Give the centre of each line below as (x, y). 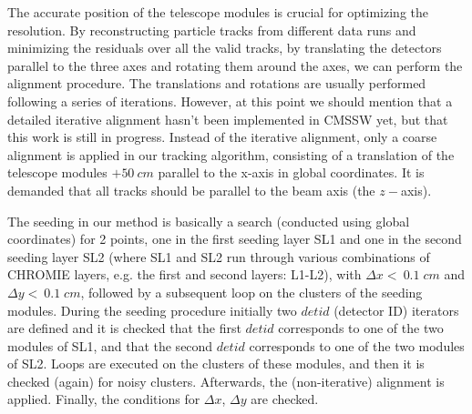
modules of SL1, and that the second (110, 345)
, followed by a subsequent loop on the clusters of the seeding (251, 292)
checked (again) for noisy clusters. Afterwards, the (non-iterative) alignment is (226, 381)
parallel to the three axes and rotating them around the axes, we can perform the (235, 65)
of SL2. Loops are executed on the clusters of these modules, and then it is (216, 364)
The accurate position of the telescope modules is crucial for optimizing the (218, 12)
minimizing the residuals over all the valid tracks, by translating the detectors (225, 48)
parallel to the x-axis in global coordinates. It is (291, 172)
